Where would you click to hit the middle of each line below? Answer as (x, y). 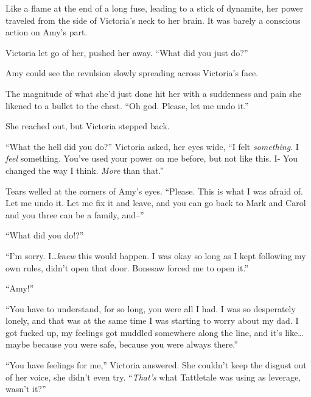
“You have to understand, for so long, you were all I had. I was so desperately (151, 308)
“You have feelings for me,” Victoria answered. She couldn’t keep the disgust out (156, 365)
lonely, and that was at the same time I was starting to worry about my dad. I (152, 320)
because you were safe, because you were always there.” (135, 344)
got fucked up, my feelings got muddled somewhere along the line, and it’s (144, 332)
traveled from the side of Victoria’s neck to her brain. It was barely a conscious (153, 20)
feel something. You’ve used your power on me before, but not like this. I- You (152, 158)
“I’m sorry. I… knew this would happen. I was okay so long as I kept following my (156, 255)
